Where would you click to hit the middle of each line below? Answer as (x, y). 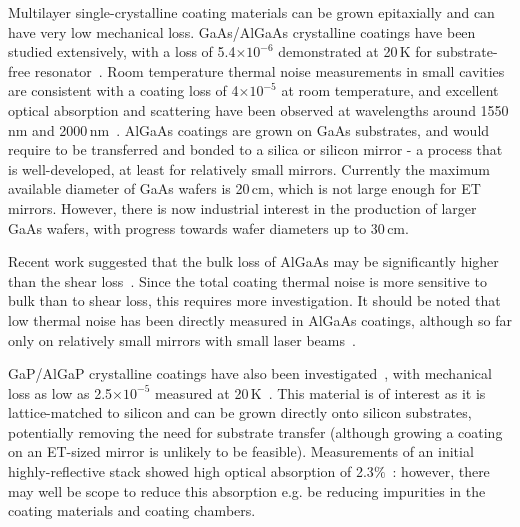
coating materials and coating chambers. (132, 510)
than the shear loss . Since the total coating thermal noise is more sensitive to (247, 280)
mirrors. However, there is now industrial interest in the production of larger (242, 207)
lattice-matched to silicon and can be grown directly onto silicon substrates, (240, 412)
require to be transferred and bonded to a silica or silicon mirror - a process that (255, 149)
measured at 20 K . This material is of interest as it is (320, 392)
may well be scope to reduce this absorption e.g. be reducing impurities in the (247, 490)
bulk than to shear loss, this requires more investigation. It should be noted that (254, 300)
